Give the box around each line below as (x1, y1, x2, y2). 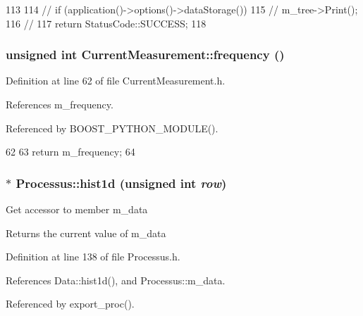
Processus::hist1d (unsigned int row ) (16, 174, 227, 191)
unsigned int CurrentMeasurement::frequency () (6, 46, 285, 63)
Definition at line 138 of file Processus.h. (6, 249, 180, 264)
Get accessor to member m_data (6, 202, 148, 216)
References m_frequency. (6, 97, 113, 111)
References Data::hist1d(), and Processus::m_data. (6, 272, 226, 287)
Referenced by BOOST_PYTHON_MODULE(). (6, 120, 219, 135)
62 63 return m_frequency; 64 (6, 144, 135, 159)
